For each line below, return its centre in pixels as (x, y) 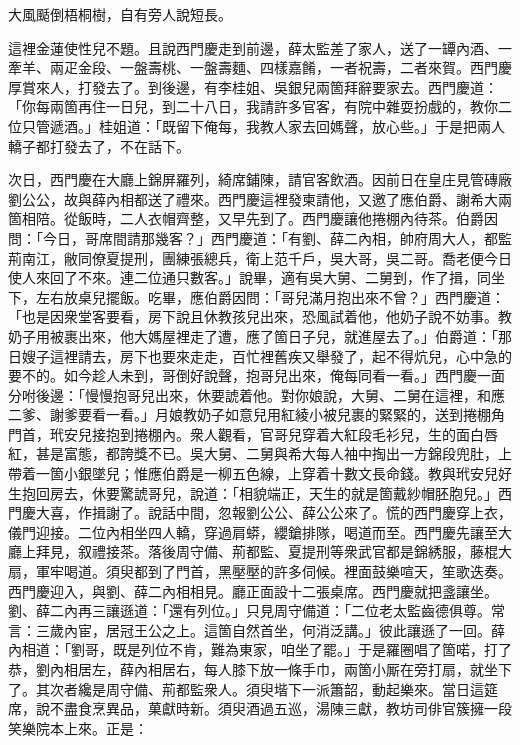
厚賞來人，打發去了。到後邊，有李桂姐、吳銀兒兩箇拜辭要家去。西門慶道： (253, 86)
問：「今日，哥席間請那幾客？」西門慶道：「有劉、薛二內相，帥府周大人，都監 (260, 237)
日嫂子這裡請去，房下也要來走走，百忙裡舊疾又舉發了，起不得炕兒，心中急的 (260, 355)
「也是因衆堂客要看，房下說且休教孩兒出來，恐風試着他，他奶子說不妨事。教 (260, 316)
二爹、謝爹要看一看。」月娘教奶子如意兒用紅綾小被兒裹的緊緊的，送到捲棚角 (256, 414)
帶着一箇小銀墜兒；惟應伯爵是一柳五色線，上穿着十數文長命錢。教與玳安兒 (253, 473)
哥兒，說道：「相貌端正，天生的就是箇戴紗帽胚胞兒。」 (322, 492)
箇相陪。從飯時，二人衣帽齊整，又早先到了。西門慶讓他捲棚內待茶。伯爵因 (253, 218)
